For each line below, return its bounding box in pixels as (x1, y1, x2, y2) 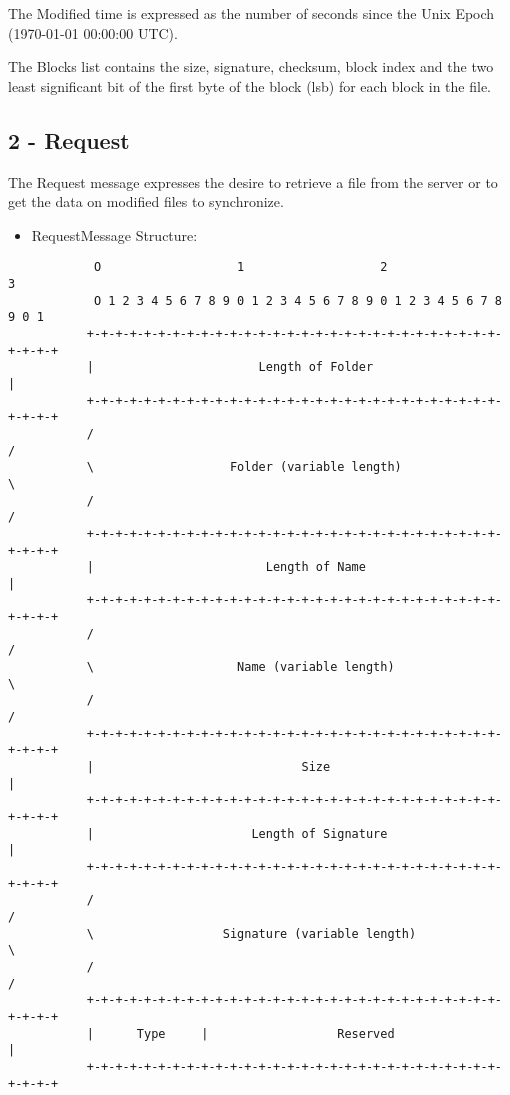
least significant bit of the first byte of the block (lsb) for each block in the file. (8, 75, 491, 96)
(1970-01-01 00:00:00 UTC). (8, 22, 178, 43)
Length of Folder (258, 360, 374, 375)
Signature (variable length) (222, 926, 417, 941)
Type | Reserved (136, 1026, 395, 1041)
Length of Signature (251, 826, 388, 841)
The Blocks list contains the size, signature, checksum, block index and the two (8, 56, 494, 77)
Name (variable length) (237, 660, 395, 675)
